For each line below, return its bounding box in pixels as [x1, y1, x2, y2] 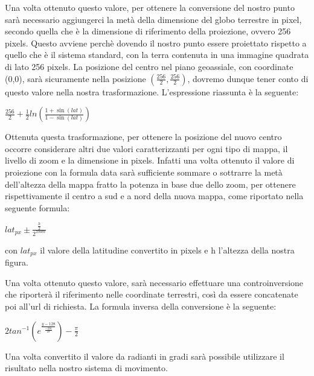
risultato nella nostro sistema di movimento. [5, 362, 168, 374]
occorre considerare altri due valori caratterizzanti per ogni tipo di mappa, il [5, 142, 288, 155]
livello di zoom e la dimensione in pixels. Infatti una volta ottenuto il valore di [5, 154, 295, 167]
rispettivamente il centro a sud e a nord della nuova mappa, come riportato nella [5, 190, 304, 202]
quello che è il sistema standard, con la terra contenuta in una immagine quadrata [5, 48, 309, 61]
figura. [5, 256, 28, 269]
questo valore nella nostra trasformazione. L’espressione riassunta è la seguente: [5, 85, 299, 98]
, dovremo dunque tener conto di [187, 72, 309, 84]
